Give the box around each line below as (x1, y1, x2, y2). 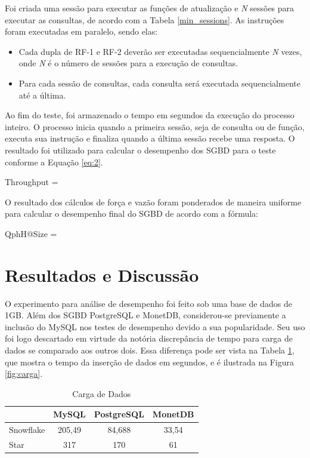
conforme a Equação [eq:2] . (5, 155, 103, 168)
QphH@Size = (5, 227, 57, 239)
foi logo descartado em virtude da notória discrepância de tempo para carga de (5, 332, 293, 345)
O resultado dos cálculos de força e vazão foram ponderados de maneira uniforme (5, 195, 302, 208)
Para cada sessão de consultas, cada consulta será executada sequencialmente (18, 76, 300, 89)
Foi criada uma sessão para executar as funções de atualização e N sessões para (5, 2, 294, 14)
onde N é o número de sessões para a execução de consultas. (18, 57, 238, 69)
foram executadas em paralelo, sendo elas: (5, 25, 158, 38)
